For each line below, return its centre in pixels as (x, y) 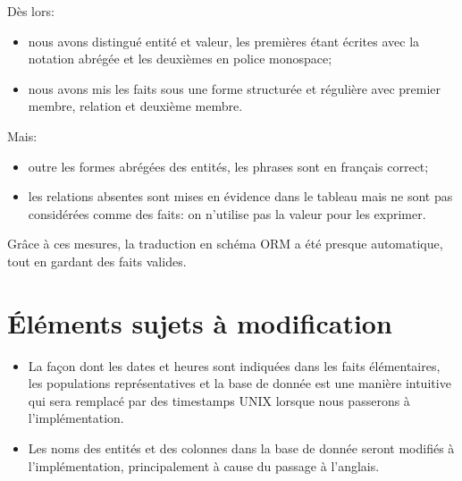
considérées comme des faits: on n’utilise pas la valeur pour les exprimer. (227, 213)
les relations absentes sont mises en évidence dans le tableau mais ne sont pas (240, 196)
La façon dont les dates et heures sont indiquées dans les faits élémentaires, (234, 365)
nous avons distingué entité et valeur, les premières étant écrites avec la (224, 41)
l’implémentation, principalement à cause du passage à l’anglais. (204, 465)
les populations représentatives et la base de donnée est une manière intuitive (239, 383)
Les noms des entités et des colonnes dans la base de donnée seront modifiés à (241, 448)
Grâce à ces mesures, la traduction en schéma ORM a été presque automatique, (225, 244)
